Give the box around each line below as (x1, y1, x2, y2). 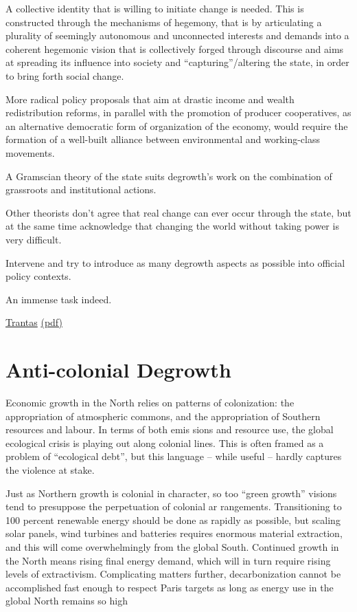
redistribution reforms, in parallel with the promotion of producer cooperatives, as (5, 105, 352, 120)
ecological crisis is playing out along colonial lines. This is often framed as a (5, 435, 324, 450)
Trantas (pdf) (5, 315, 62, 329)
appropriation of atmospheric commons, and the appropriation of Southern (5, 408, 321, 423)
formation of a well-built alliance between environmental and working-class (5, 132, 320, 146)
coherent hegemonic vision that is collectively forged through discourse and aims (5, 41, 344, 56)
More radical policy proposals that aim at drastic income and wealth (5, 91, 295, 106)
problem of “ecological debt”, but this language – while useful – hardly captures (5, 449, 342, 463)
